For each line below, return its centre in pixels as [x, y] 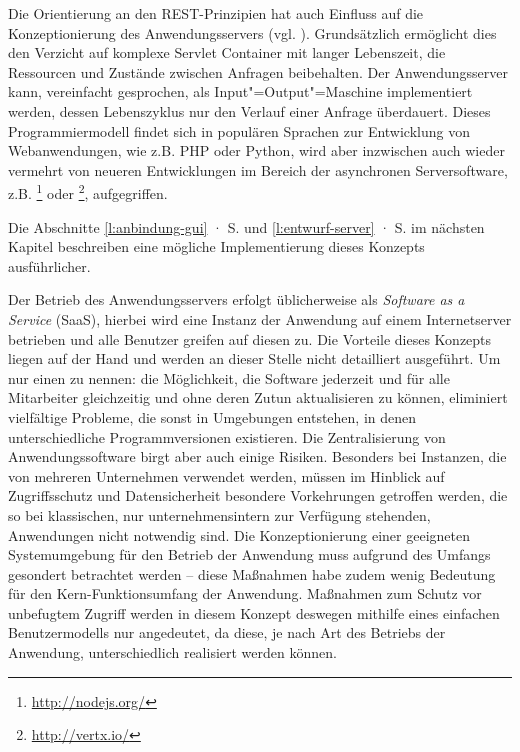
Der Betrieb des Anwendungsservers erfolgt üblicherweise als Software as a [236, 299]
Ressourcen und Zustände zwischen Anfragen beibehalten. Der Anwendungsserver [258, 71]
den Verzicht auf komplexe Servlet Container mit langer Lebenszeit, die [227, 52]
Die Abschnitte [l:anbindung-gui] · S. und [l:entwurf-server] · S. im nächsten [246, 226]
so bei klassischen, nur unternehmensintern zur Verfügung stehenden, [219, 514]
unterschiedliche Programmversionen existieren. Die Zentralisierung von [227, 436]
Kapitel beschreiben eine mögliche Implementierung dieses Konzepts [216, 246]
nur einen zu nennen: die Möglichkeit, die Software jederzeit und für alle [229, 377]
